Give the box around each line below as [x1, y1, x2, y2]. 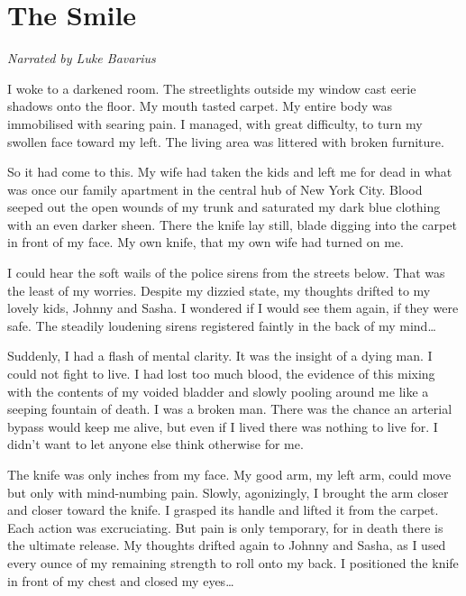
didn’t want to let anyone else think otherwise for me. [7, 435, 304, 454]
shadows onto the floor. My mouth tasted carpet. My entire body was [7, 96, 393, 115]
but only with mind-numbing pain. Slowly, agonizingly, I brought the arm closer [7, 482, 449, 501]
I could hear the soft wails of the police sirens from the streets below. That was [7, 263, 445, 282]
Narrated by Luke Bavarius [7, 49, 156, 68]
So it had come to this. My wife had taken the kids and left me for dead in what [7, 162, 452, 181]
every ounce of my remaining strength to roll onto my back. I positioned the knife [7, 553, 459, 572]
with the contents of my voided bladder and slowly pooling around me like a [7, 381, 429, 400]
